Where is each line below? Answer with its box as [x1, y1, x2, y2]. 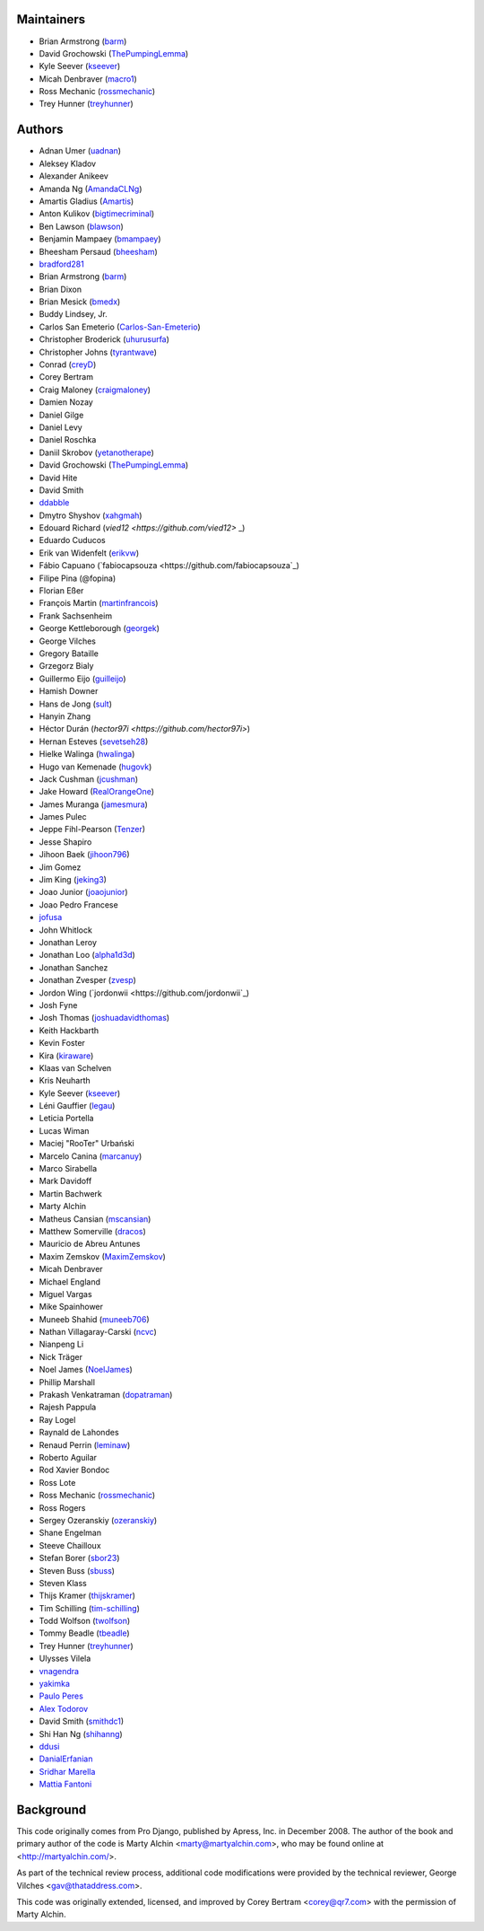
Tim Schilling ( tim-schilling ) [39, 1602, 141, 1613]
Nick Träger [39, 1351, 82, 1362]
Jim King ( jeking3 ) [39, 874, 108, 885]
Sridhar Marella [39, 1766, 96, 1777]
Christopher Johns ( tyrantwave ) [39, 347, 157, 357]
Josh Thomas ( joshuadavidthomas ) [39, 1013, 170, 1023]
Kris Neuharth [39, 1075, 91, 1086]
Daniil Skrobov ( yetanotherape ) [39, 447, 154, 458]
